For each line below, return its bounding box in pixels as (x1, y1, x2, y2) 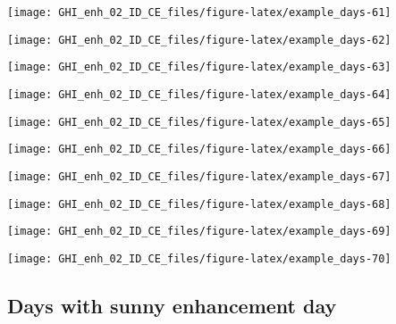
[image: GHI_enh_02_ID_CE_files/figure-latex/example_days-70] (7, 252, 392, 265)
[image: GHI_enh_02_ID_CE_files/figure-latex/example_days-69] (7, 225, 392, 238)
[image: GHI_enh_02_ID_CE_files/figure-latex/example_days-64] (7, 87, 392, 101)
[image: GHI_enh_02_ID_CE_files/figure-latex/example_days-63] (7, 61, 392, 74)
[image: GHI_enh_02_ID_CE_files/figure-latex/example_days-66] (7, 143, 392, 156)
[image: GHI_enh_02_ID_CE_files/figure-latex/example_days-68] (7, 197, 392, 211)
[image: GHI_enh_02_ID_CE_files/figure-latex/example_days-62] (7, 33, 392, 46)
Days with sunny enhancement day (7, 291, 337, 319)
